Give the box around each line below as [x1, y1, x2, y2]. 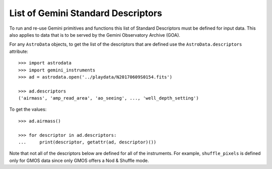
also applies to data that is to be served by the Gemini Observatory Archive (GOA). [9, 32, 181, 38]
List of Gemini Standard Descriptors [9, 8, 162, 19]
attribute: [9, 48, 29, 54]
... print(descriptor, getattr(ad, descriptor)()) [18, 139, 157, 145]
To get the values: [9, 106, 47, 113]
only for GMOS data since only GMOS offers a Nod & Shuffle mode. [9, 157, 149, 163]
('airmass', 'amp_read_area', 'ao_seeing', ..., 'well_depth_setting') [18, 96, 199, 101]
